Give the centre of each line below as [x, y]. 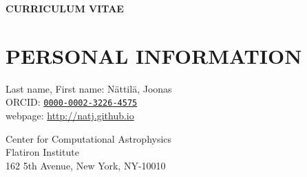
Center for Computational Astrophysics [89, 138]
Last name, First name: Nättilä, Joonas [89, 88]
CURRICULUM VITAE [65, 8]
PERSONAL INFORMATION [154, 55]
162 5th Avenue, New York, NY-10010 [86, 165]
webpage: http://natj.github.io [70, 115]
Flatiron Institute [42, 152]
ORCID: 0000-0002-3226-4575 [72, 102]
